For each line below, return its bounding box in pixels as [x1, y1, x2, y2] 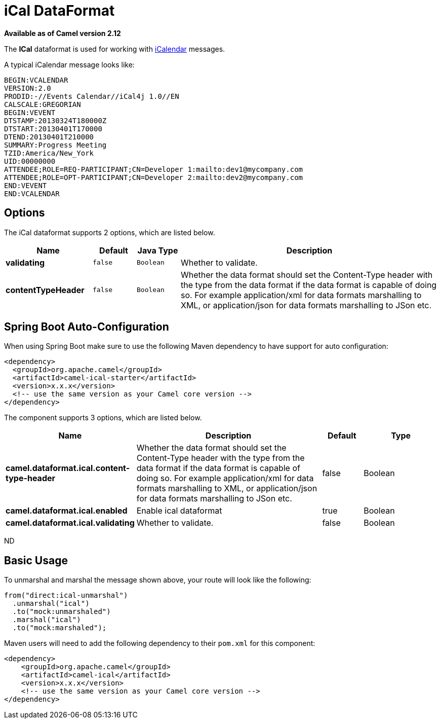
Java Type [137, 245, 178, 256]
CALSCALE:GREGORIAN [4, 100, 81, 109]
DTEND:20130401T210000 [4, 132, 94, 141]
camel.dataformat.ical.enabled [6, 505, 128, 516]
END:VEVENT [4, 181, 47, 190]
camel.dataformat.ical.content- [6, 463, 130, 474]
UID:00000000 [4, 157, 56, 165]
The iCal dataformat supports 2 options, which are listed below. [4, 228, 215, 237]
